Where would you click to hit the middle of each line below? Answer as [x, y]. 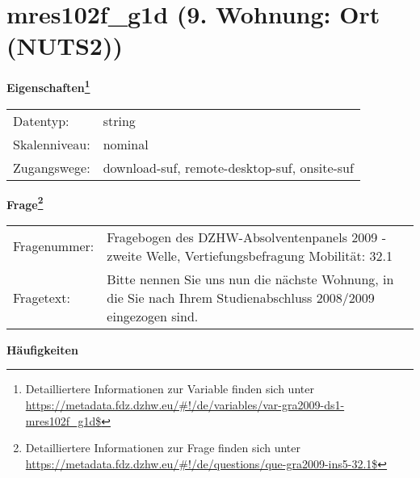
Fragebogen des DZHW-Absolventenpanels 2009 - [246, 237]
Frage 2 [25, 203]
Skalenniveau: [52, 144]
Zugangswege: [52, 167]
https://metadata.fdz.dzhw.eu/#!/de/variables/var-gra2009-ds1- [185, 405]
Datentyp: [41, 120]
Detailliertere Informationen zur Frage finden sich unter [163, 448]
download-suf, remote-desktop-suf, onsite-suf [228, 167]
